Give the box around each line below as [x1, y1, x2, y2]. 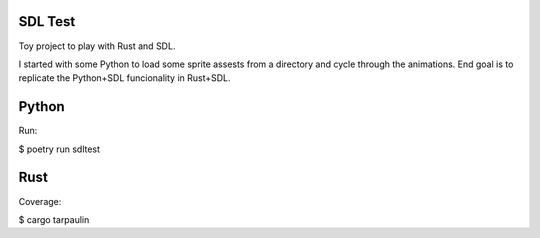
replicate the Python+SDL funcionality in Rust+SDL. [18, 72, 231, 84]
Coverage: [18, 195, 62, 207]
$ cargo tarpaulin [18, 213, 90, 225]
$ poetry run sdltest [18, 143, 100, 155]
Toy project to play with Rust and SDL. [18, 40, 176, 52]
